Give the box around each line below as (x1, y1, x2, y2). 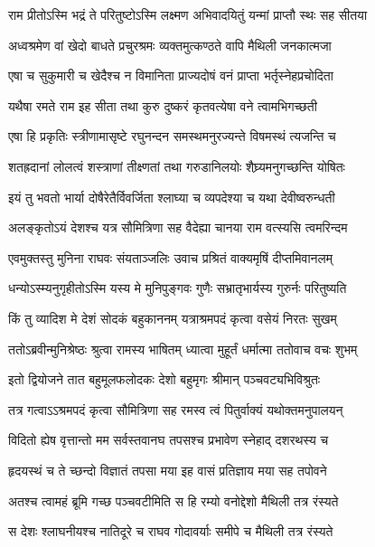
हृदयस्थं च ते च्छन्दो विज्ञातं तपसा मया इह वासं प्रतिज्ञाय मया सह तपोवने (8, 460, 327, 479)
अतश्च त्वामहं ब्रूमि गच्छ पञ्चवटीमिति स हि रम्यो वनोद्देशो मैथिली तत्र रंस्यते (8, 491, 339, 510)
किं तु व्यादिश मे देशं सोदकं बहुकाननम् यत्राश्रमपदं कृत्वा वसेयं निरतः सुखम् (8, 308, 337, 327)
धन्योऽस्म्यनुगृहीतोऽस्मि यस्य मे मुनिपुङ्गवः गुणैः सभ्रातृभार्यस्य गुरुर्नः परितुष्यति (8, 278, 347, 297)
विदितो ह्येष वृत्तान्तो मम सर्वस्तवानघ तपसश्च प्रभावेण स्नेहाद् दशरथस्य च (8, 430, 329, 449)
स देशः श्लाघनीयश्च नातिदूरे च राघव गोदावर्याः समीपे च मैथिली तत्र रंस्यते (8, 522, 333, 541)
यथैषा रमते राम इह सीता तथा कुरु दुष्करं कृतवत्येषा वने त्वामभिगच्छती (8, 96, 317, 115)
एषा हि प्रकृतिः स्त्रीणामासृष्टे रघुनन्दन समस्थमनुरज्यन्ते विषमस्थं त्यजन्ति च (8, 127, 336, 146)
